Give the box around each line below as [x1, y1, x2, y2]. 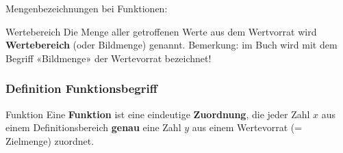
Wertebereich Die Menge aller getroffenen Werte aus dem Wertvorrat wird [5, 24, 317, 38]
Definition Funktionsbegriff [5, 80, 157, 97]
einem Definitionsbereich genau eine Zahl [5, 120, 181, 135]
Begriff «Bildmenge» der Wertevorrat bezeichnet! [5, 51, 212, 65]
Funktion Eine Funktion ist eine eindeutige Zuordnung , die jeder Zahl [5, 107, 310, 121]
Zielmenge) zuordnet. [5, 133, 94, 148]
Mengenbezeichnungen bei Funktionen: [5, 1, 168, 15]
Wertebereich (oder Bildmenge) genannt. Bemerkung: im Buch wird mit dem [5, 38, 338, 52]
